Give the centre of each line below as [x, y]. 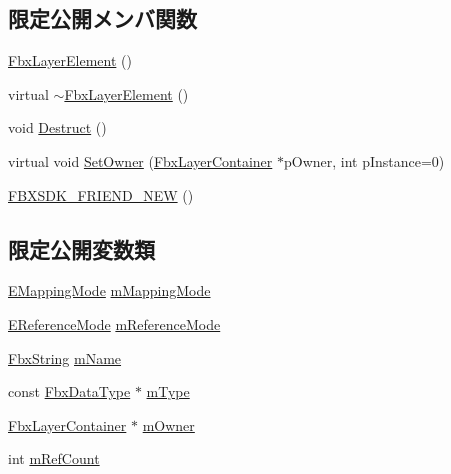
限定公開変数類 [81, 248]
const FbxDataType [69, 391]
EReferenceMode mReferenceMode [114, 323]
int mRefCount [54, 458]
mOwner [168, 424]
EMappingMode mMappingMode [109, 290]
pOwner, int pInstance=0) [364, 160]
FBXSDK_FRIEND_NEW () [101, 194]
